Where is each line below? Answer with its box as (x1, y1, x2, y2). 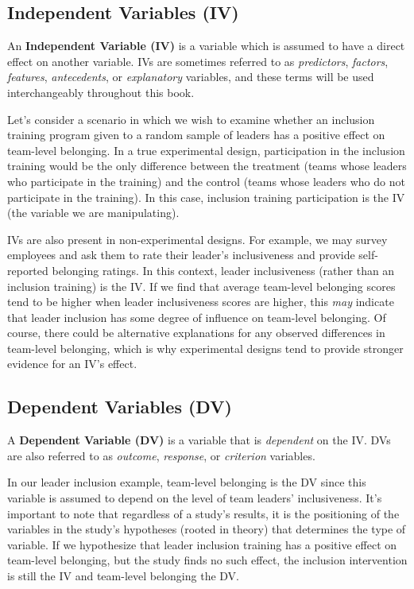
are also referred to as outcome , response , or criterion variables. (7, 447, 315, 463)
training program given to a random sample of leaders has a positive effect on (7, 126, 385, 143)
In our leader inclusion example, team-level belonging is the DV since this (7, 474, 366, 490)
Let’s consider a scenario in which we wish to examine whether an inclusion (7, 110, 375, 127)
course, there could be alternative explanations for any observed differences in (7, 324, 385, 341)
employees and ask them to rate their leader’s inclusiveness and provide (7, 246, 355, 263)
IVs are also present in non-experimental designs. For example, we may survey (7, 231, 388, 247)
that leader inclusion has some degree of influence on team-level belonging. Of (7, 308, 386, 325)
